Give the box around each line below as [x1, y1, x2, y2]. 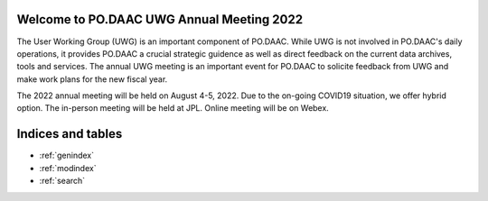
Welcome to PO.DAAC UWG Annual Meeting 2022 [16, 12, 303, 27]
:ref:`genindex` [39, 150, 95, 161]
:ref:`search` [39, 176, 86, 187]
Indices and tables [16, 126, 123, 142]
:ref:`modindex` [39, 162, 97, 173]
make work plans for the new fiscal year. [16, 73, 168, 85]
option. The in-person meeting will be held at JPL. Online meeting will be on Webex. [16, 103, 329, 114]
